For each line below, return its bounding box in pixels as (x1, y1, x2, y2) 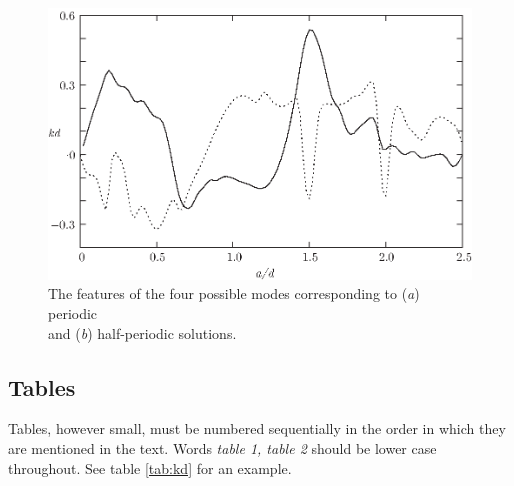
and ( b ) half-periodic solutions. (48, 322, 237, 343)
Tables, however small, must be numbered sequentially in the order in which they (8, 418, 506, 439)
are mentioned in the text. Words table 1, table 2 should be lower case (8, 437, 437, 458)
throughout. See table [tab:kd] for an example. (8, 457, 292, 478)
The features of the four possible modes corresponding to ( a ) (48, 283, 420, 304)
